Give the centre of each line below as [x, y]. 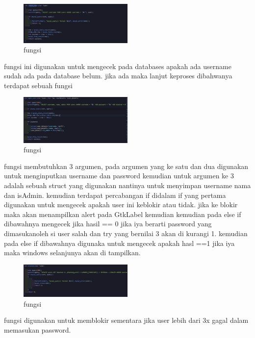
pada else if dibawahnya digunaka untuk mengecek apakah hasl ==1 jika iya [119, 243]
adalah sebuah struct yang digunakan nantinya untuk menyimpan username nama [127, 185]
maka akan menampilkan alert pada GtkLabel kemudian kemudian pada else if [123, 214]
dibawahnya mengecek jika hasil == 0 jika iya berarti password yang [108, 224]
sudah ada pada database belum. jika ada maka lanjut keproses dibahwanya [118, 76]
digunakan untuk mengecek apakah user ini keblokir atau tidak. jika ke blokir [121, 205]
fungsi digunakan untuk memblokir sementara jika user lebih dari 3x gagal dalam [126, 320]
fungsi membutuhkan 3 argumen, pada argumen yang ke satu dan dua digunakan [126, 166]
